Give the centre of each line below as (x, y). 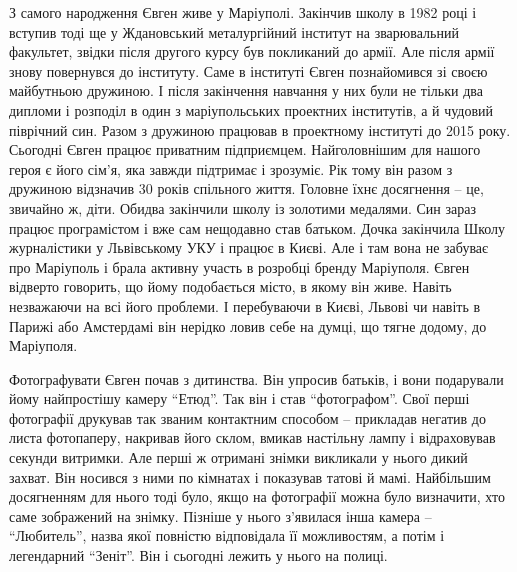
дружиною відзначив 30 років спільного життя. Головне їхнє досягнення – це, (246, 188)
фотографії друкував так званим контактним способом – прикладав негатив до (247, 417)
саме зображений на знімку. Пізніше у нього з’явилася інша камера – (220, 515)
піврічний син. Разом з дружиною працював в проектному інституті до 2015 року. (260, 129)
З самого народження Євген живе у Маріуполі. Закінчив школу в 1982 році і (243, 12)
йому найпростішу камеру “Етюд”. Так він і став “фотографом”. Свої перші (239, 398)
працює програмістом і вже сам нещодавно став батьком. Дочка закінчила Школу (257, 227)
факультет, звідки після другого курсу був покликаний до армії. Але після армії (252, 51)
